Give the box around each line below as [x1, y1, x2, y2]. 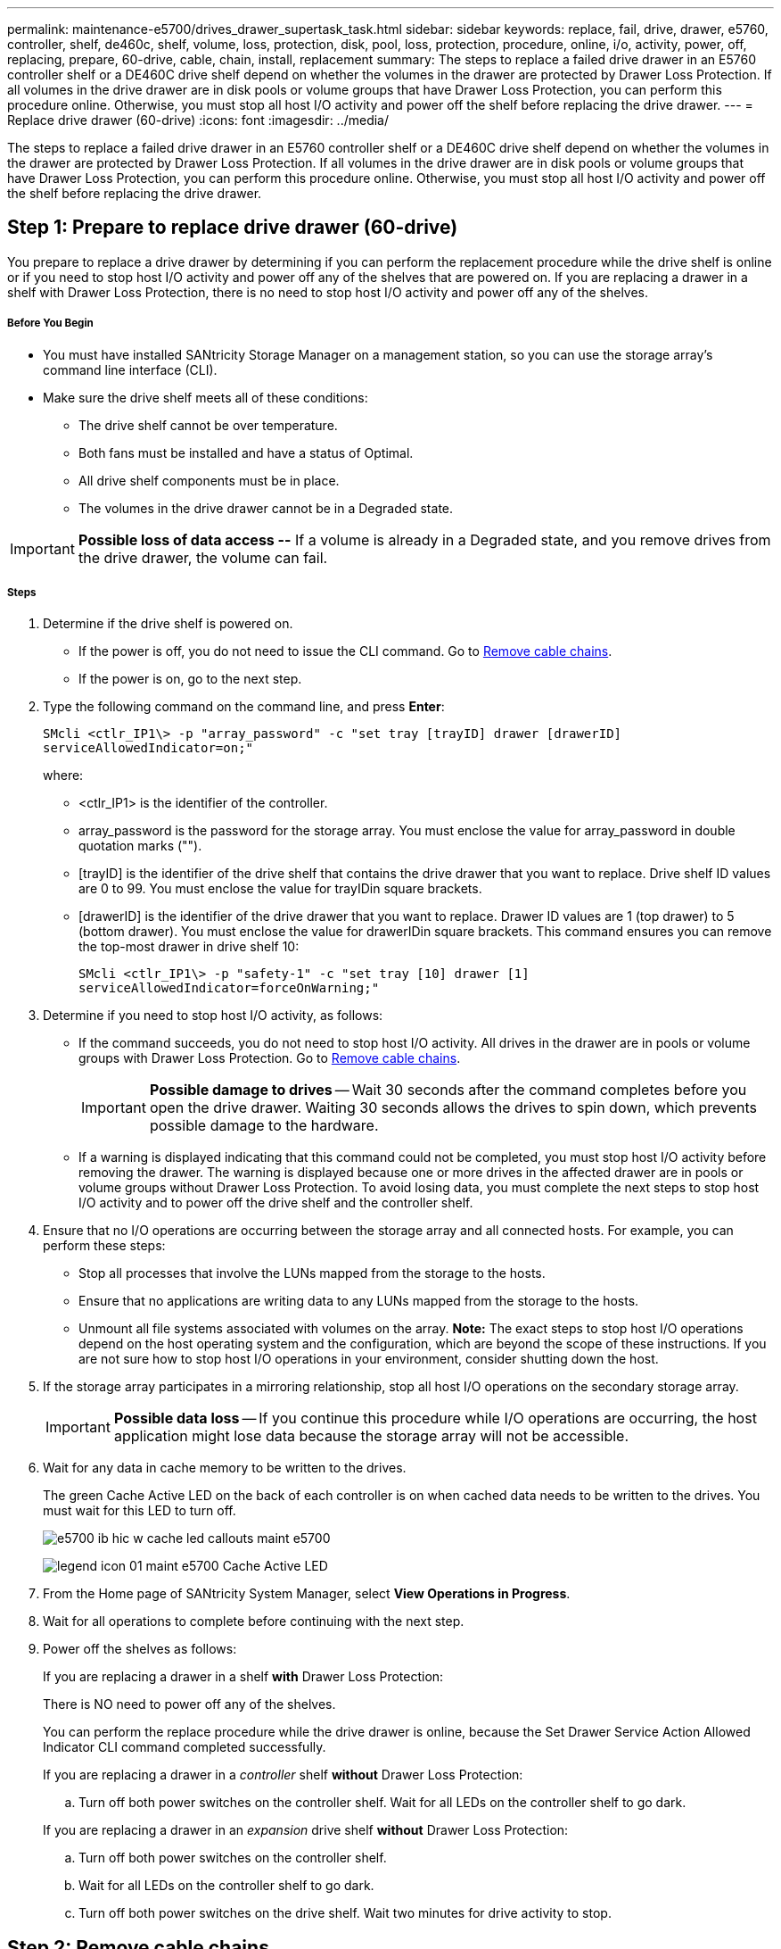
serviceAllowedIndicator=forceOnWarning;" [78, 981, 380, 996]
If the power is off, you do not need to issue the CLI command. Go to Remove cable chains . [78, 643, 612, 659]
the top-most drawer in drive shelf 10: [78, 939, 300, 955]
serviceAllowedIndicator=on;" [43, 741, 254, 756]
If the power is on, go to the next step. [78, 671, 302, 687]
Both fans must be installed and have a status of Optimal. [78, 444, 414, 460]
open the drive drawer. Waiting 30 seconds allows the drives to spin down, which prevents [149, 1099, 757, 1117]
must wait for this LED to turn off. [43, 1503, 236, 1519]
